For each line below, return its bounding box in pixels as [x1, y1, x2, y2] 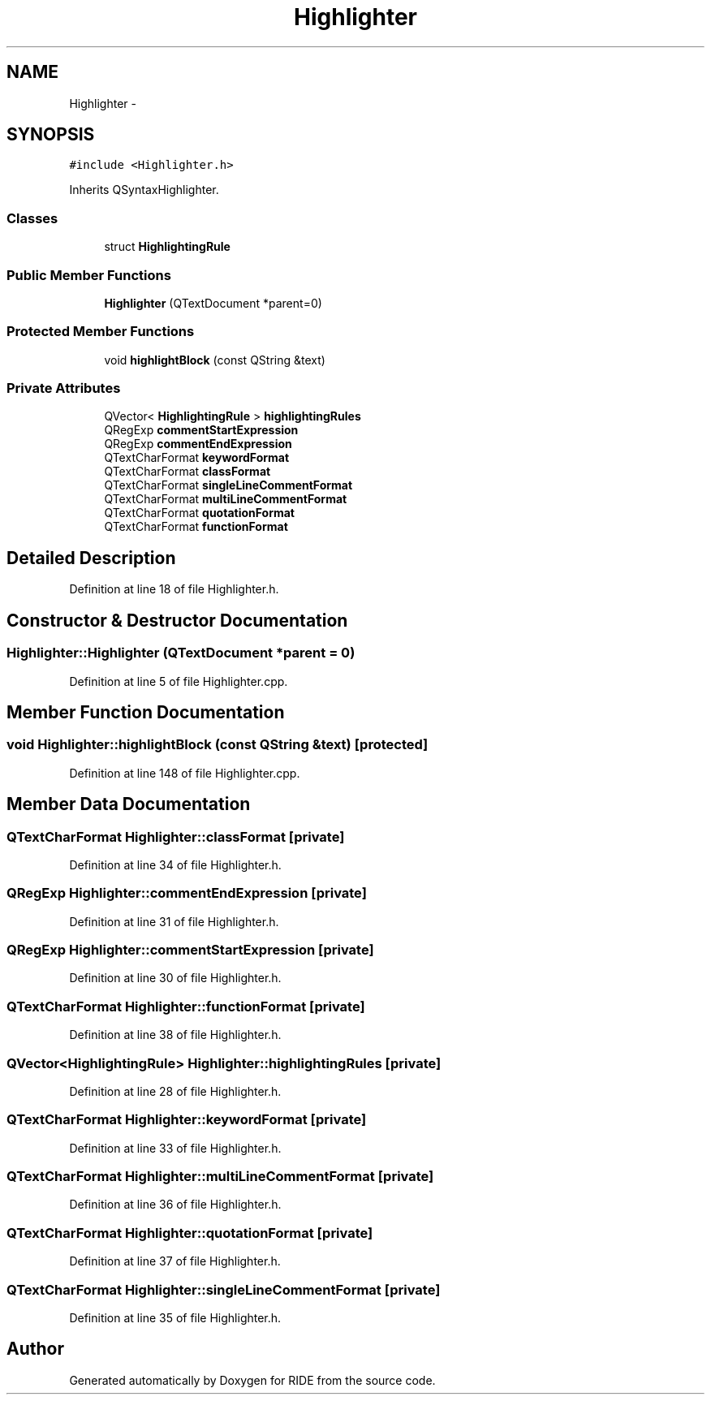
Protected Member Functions [6, 323, 195, 340]
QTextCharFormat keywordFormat [104, 450, 290, 465]
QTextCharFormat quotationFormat [104, 506, 295, 520]
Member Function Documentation [6, 701, 285, 722]
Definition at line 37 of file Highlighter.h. [69, 1254, 281, 1269]
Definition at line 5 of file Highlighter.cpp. [69, 674, 288, 688]
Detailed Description [6, 547, 176, 568]
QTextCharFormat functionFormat [104, 519, 288, 534]
